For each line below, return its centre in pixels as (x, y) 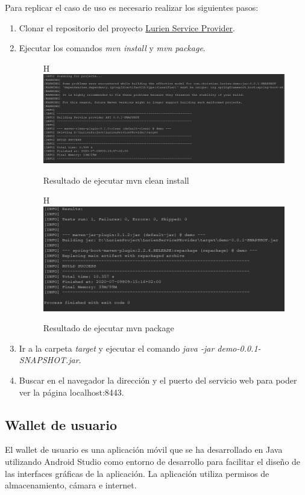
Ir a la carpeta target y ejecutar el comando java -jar (117, 348)
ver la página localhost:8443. (71, 392)
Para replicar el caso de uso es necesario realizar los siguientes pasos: (132, 7)
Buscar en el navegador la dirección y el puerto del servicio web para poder (158, 380)
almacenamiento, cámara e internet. (71, 485)
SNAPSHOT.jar (49, 360)
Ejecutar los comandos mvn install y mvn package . (112, 48)
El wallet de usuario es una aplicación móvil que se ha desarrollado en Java (144, 450)
